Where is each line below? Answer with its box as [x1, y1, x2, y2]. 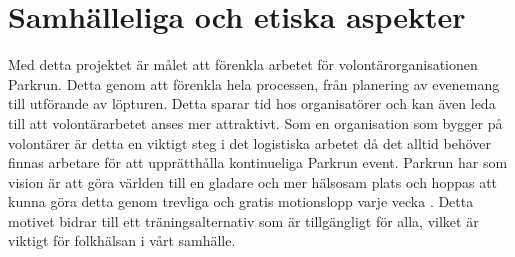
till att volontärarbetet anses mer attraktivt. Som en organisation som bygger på [8, 112, 503, 133]
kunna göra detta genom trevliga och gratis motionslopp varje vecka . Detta [8, 191, 474, 212]
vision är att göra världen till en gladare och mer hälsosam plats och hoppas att [8, 171, 498, 192]
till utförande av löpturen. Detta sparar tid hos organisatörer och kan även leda [8, 93, 496, 114]
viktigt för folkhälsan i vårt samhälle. [8, 230, 236, 251]
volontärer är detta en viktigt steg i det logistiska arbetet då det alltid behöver [8, 132, 492, 153]
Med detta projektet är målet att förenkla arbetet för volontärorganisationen [8, 54, 478, 75]
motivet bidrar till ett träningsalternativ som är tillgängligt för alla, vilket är [8, 210, 479, 231]
